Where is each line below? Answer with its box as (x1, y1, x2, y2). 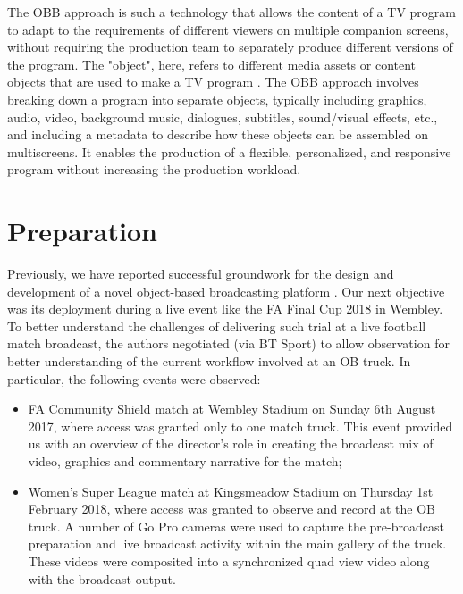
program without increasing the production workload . (7, 160, 301, 179)
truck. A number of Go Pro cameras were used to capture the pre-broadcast (28, 516, 444, 535)
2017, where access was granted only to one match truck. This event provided (28, 416, 453, 435)
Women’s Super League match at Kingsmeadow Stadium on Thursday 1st (28, 481, 434, 500)
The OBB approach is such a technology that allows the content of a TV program (7, 3, 456, 21)
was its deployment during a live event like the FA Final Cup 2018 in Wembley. (7, 299, 443, 318)
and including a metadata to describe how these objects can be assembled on (7, 125, 428, 144)
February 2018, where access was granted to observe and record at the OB (28, 499, 435, 518)
